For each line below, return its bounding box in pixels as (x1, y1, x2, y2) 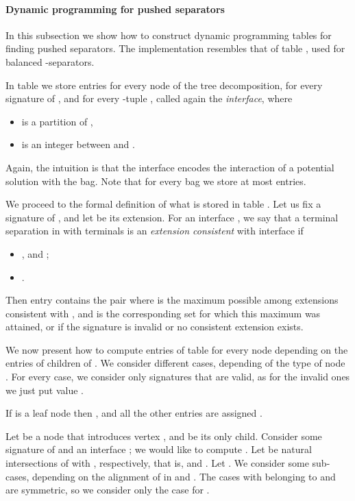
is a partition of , (21, 114, 93, 128)
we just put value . (5, 382, 84, 397)
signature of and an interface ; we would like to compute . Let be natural (5, 442, 312, 456)
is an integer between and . (21, 137, 135, 151)
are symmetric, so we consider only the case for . (5, 482, 210, 497)
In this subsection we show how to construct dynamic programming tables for (5, 27, 332, 42)
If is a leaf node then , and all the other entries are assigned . (5, 406, 262, 420)
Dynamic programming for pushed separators (5, 1, 225, 16)
